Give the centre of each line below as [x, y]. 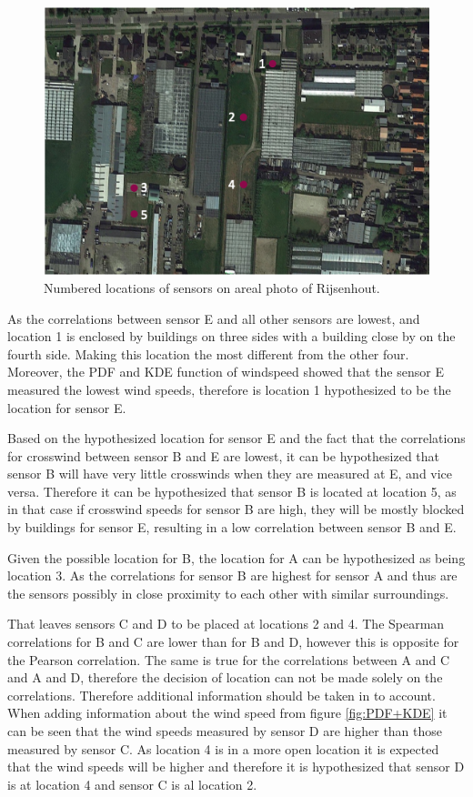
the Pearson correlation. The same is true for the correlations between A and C [229, 659]
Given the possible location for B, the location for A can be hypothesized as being [236, 557]
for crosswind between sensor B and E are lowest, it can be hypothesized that [224, 455]
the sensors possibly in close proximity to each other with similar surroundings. [228, 593]
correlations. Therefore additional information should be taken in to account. [221, 695]
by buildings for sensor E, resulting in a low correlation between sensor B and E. [232, 527]
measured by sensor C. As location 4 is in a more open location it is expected [223, 748]
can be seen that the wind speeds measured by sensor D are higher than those [225, 731]
